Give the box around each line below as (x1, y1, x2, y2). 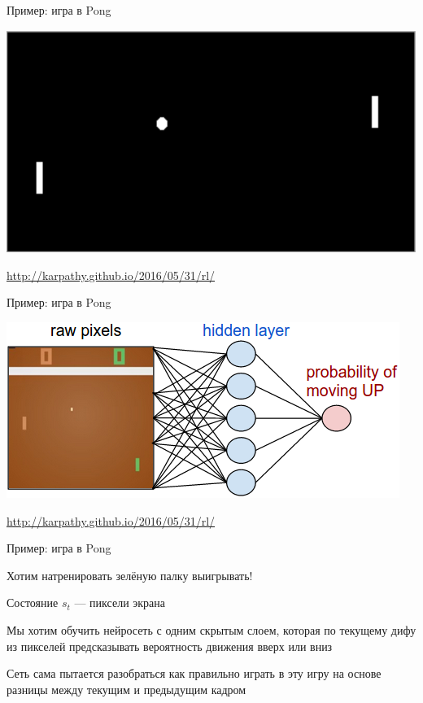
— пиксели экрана (74, 594, 166, 611)
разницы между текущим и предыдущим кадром (7, 680, 246, 697)
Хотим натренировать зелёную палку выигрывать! (7, 566, 253, 583)
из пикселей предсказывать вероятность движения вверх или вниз (7, 637, 333, 654)
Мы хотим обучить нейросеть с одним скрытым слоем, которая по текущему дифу (7, 621, 416, 638)
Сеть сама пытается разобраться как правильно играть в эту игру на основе (7, 665, 382, 682)
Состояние (7, 594, 59, 611)
